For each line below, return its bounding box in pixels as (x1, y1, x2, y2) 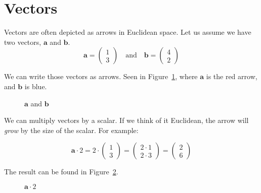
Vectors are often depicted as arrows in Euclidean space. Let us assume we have (4, 27, 251, 37)
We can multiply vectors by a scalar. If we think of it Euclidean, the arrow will (4, 115, 249, 125)
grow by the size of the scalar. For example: (4, 124, 139, 135)
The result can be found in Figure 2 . (4, 166, 118, 177)
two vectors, (4, 36, 41, 47)
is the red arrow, (206, 71, 257, 82)
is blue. (24, 81, 47, 91)
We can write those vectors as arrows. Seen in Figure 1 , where (4, 71, 198, 82)
